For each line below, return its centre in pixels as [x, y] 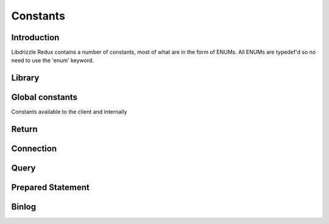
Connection [34, 149]
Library [25, 78]
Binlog [24, 207]
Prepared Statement [50, 188]
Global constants [44, 97]
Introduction [35, 37]
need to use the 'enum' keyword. [53, 60]
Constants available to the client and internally [69, 112]
